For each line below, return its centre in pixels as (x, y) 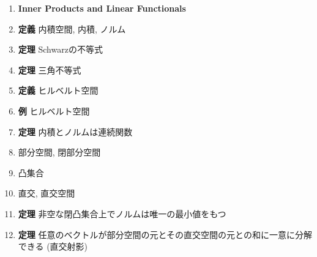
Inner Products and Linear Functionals (102, 8)
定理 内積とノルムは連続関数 (75, 131)
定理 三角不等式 (50, 69)
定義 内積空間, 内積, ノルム (72, 28)
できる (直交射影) (53, 246)
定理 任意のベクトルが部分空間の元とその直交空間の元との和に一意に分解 (165, 234)
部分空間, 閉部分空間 (59, 152)
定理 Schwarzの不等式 (60, 49)
